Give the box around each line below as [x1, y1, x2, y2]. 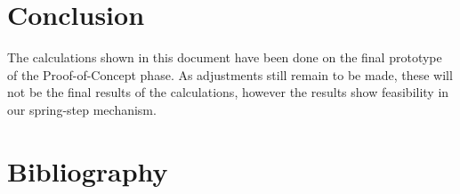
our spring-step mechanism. [7, 100, 157, 118]
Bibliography [7, 152, 168, 189]
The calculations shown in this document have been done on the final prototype [7, 48, 442, 67]
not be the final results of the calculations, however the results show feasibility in [7, 83, 449, 101]
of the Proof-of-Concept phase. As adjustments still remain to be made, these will [7, 65, 453, 84]
